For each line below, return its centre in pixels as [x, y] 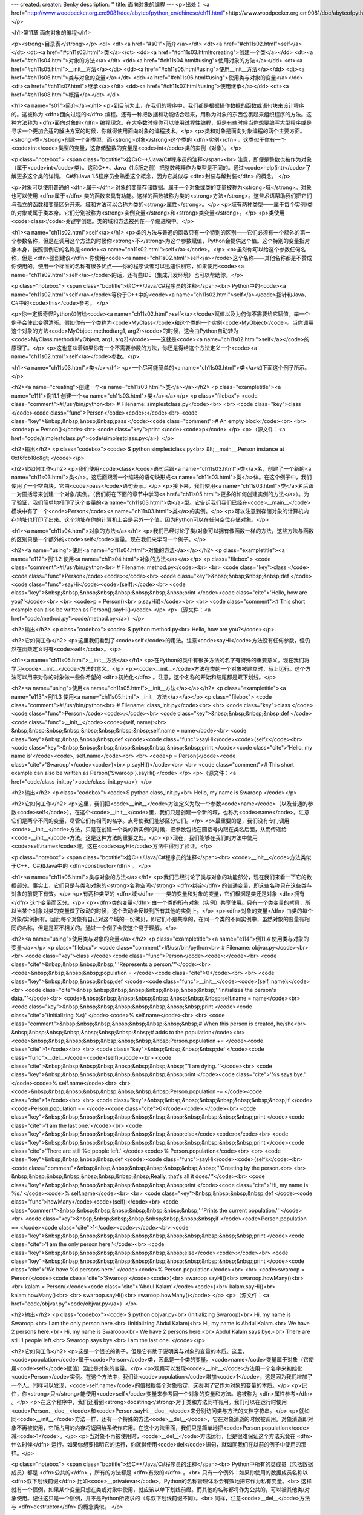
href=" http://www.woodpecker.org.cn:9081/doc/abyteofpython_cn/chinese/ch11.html [117, 13]
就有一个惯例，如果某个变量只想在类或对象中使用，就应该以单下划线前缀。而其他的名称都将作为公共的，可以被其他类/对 [161, 1490]
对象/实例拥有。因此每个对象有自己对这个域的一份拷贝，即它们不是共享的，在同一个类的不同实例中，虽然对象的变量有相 [161, 919]
